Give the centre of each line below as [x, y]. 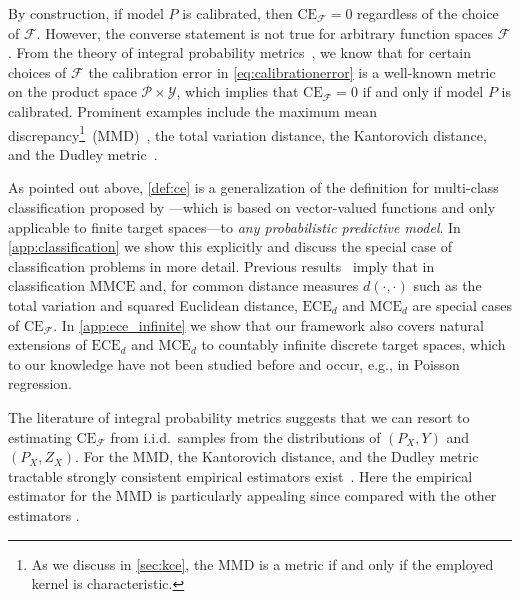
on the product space [72, 91]
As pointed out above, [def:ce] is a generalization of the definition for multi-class [253, 187]
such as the [447, 285]
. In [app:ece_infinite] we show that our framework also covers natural [268, 324]
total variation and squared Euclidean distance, [153, 304]
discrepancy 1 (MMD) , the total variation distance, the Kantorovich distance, [247, 133]
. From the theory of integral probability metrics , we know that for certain [239, 52]
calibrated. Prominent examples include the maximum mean [193, 110]
